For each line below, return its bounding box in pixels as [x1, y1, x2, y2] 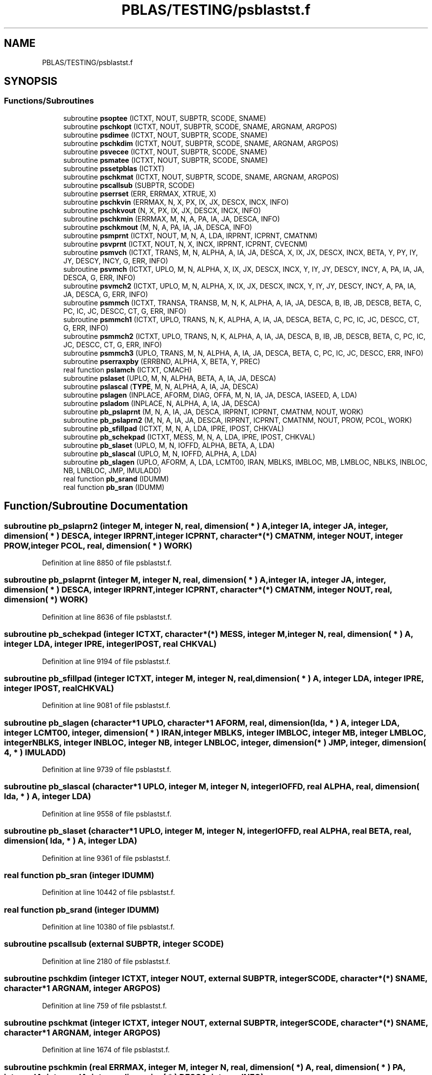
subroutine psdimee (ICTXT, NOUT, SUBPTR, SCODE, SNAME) [63, 130, 268, 139]
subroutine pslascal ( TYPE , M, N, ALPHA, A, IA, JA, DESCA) [63, 382, 258, 391]
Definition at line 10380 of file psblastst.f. [42, 923, 175, 931]
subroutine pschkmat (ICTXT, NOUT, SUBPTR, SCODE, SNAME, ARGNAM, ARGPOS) [63, 172, 339, 181]
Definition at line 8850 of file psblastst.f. [42, 558, 172, 567]
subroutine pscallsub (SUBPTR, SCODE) [63, 181, 195, 189]
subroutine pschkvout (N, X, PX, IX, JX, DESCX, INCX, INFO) [63, 206, 261, 215]
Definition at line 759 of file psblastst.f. [42, 1001, 167, 1010]
